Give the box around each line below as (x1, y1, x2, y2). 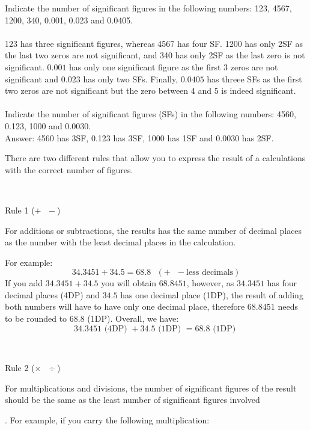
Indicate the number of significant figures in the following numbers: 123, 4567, (5, 2, 292, 14)
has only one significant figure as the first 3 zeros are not (69, 60, 278, 73)
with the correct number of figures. (5, 163, 133, 176)
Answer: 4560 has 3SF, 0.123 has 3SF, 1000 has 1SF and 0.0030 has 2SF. (5, 131, 274, 144)
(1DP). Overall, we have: (87, 312, 179, 325)
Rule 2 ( (5, 361, 35, 374)
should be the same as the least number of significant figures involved (5, 393, 260, 406)
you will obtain (101, 277, 157, 289)
